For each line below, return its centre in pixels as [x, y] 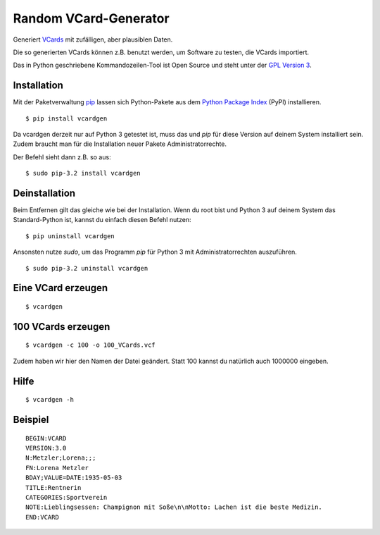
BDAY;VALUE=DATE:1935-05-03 [74, 478]
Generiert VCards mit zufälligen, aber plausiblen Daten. [93, 39]
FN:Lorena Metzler [57, 468]
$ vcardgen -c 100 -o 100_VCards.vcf [91, 345]
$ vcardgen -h [50, 400]
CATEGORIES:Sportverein [66, 498]
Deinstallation [44, 193]
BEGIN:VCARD [46, 438]
